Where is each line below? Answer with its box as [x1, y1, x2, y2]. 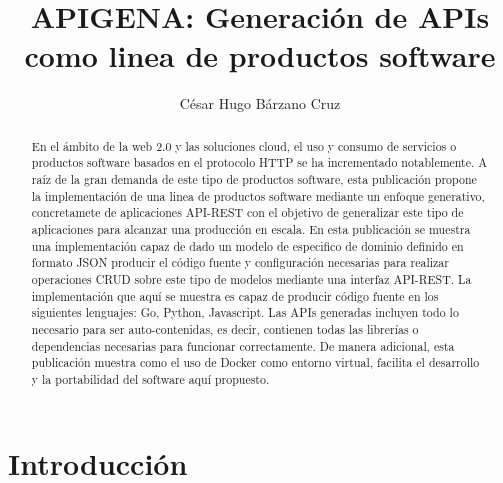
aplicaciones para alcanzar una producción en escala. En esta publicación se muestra [31, 220, 471, 237]
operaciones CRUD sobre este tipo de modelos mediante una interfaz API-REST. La [31, 270, 472, 287]
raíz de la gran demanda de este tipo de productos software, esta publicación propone [31, 171, 477, 188]
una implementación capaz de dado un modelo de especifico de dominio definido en [31, 237, 464, 254]
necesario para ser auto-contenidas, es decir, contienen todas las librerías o [31, 320, 419, 337]
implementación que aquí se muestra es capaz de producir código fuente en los [31, 287, 439, 304]
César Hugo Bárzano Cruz [179, 93, 341, 114]
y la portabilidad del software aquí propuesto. [31, 370, 270, 387]
